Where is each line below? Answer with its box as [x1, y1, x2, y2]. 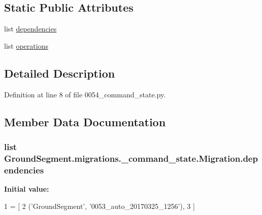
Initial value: [4, 184, 49, 194]
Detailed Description [4, 65, 115, 81]
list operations [4, 40, 48, 51]
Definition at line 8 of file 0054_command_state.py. [4, 89, 166, 99]
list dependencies [4, 23, 57, 34]
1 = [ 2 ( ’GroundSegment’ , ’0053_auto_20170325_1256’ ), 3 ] [4, 200, 195, 211]
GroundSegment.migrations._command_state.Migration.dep [4, 152, 258, 164]
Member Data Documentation [4, 114, 166, 129]
